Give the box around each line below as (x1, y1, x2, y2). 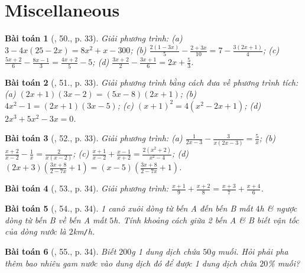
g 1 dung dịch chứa (131, 245, 200, 258)
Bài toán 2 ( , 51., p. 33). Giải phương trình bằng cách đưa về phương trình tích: (5, 76, 298, 88)
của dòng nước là (5, 225, 66, 238)
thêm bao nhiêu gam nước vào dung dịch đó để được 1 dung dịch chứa (5, 256, 257, 269)
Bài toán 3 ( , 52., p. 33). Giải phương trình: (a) (5, 132, 183, 144)
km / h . (73, 225, 95, 238)
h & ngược (259, 202, 297, 214)
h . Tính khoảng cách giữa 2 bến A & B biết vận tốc (113, 213, 299, 226)
